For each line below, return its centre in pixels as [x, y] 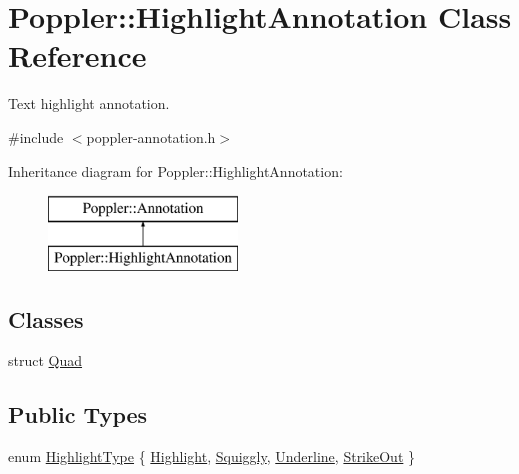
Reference [77, 55]
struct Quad [45, 360]
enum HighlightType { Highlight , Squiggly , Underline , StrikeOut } [212, 456]
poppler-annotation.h [151, 136]
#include [36, 136]
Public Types [78, 414]
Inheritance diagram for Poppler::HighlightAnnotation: [175, 170]
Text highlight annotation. [89, 103]
